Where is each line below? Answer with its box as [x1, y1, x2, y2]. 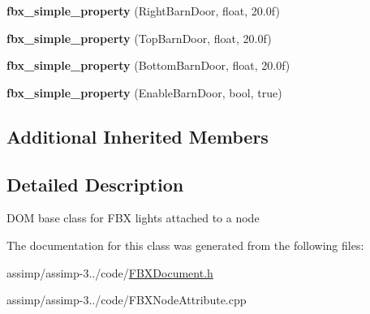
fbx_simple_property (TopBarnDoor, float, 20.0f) [6, 29, 272, 46]
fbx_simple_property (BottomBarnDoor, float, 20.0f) [6, 57, 290, 74]
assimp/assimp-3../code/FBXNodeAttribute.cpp [6, 291, 247, 308]
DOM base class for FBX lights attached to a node [6, 209, 260, 226]
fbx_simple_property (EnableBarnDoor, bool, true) [6, 84, 282, 101]
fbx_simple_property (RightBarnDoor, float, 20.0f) [6, 2, 280, 19]
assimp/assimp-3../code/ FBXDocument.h [6, 264, 213, 281]
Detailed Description [6, 171, 184, 196]
